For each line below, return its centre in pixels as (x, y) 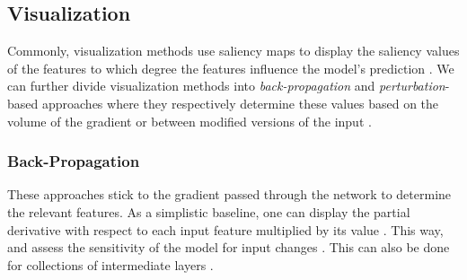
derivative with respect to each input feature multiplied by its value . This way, (225, 229)
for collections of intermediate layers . (110, 264)
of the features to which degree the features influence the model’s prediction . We (231, 68)
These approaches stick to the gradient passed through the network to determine (229, 194)
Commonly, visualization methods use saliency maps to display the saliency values (233, 51)
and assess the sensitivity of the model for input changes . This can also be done (229, 247)
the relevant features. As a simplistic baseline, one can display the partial (209, 211)
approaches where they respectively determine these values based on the (240, 103)
